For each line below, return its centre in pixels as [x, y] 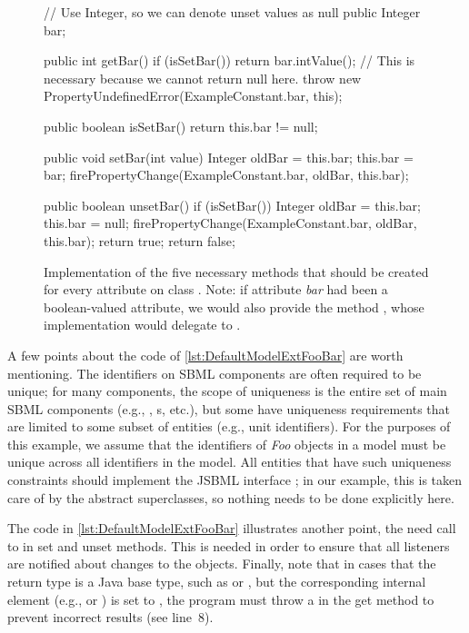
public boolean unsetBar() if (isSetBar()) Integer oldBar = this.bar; [232, 205]
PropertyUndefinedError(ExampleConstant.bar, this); [193, 96]
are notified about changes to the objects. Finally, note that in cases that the [222, 564]
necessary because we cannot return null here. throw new [203, 78]
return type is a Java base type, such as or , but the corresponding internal [217, 582]
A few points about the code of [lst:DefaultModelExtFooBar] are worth [205, 355]
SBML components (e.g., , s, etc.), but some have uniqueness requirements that [229, 408]
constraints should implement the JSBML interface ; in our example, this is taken [235, 480]
